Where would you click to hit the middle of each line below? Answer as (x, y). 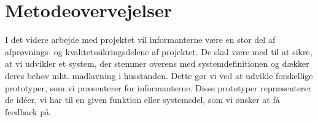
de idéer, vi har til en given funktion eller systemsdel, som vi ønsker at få (142, 100)
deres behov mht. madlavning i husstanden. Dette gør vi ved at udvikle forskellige (159, 75)
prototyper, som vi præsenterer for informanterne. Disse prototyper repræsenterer (158, 87)
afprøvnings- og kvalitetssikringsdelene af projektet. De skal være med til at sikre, (159, 51)
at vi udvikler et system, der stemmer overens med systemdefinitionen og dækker (157, 63)
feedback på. (28, 111)
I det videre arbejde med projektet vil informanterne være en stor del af (140, 40)
